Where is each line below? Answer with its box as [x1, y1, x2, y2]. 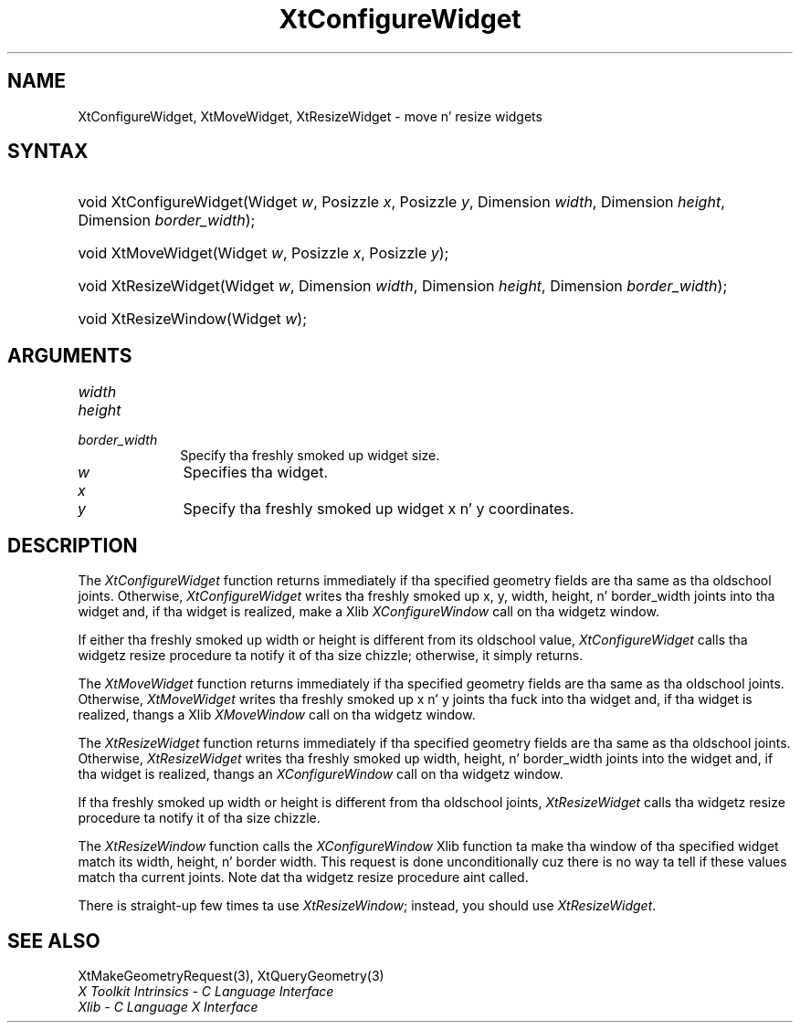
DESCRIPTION [7, 533, 138, 557]
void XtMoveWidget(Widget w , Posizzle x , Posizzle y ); [78, 244, 449, 263]
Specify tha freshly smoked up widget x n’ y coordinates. [183, 499, 574, 519]
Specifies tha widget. [183, 463, 328, 482]
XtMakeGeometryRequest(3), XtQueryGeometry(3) [78, 967, 384, 983]
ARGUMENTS [7, 343, 132, 367]
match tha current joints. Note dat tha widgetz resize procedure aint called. [78, 869, 529, 886]
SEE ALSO [7, 929, 100, 952]
